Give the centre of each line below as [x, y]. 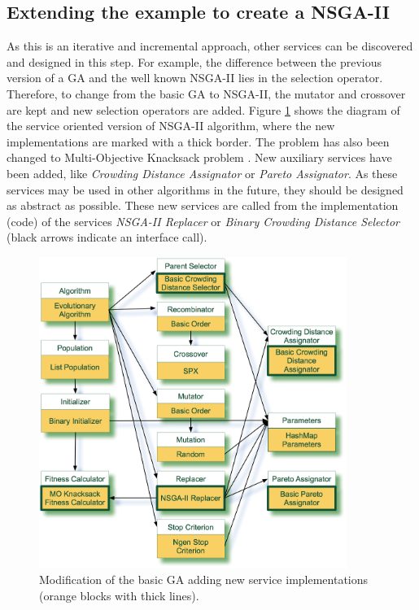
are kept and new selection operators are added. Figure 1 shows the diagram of [203, 109]
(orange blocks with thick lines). [119, 595]
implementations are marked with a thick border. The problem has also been [198, 141]
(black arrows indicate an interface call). [107, 237]
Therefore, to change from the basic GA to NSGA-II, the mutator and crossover [206, 93]
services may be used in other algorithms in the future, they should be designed [205, 189]
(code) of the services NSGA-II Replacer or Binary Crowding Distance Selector [203, 221]
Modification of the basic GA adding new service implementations [204, 579]
